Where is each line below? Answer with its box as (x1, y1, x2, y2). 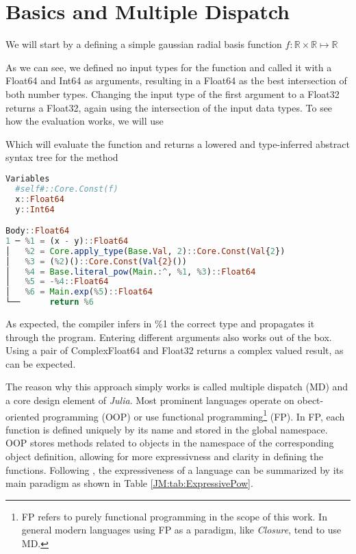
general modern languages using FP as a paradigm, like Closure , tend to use (21, 522, 342, 537)
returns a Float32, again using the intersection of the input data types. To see (5, 100, 333, 114)
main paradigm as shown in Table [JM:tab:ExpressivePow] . (5, 476, 253, 490)
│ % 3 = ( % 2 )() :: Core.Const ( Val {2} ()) (5, 256, 188, 266)
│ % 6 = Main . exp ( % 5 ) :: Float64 (5, 287, 153, 297)
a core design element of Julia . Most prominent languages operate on (5, 393, 294, 407)
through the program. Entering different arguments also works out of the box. (5, 329, 332, 344)
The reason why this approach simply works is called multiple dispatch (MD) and (5, 379, 348, 394)
